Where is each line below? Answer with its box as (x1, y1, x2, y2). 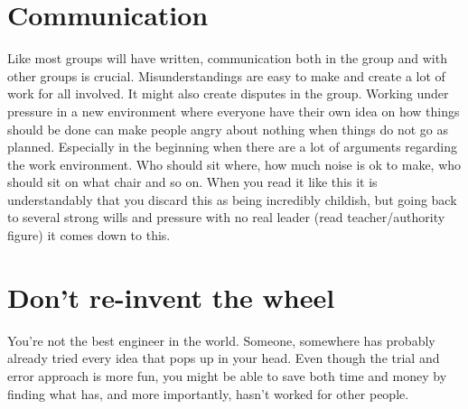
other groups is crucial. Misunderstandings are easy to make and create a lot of (7, 66, 445, 85)
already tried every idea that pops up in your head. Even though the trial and (7, 349, 440, 367)
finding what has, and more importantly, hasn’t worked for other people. (7, 384, 409, 403)
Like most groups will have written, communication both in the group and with (7, 49, 447, 68)
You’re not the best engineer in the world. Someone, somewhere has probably (7, 330, 435, 349)
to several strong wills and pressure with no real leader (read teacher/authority (7, 208, 445, 227)
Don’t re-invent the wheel (7, 278, 335, 315)
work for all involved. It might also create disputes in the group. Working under (7, 84, 449, 103)
